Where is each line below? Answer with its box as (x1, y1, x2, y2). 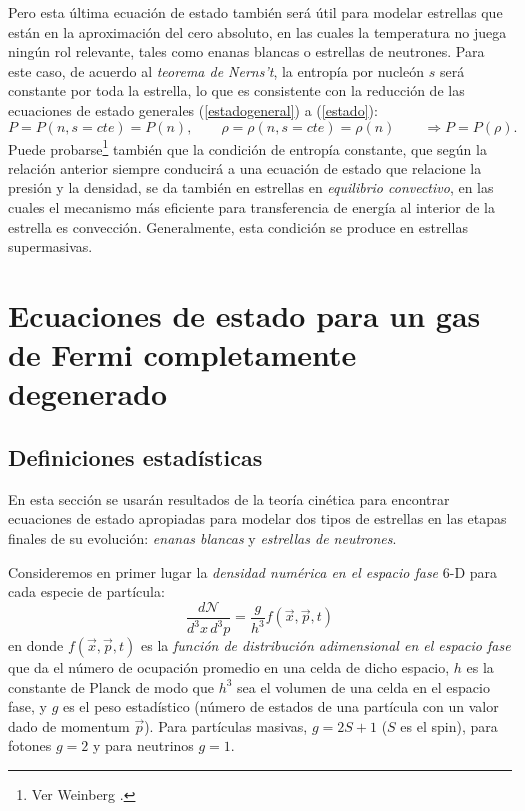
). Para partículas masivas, (144, 715, 308, 736)
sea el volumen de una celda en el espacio (237, 676, 490, 697)
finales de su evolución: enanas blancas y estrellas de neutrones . (8, 527, 397, 548)
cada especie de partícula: (8, 581, 165, 602)
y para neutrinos (92, 735, 194, 756)
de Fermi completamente (8, 334, 357, 375)
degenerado (8, 373, 168, 414)
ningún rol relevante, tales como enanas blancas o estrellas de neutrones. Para (8, 41, 485, 62)
